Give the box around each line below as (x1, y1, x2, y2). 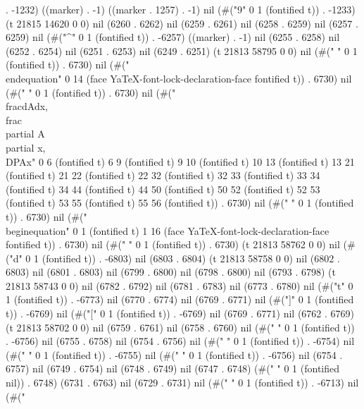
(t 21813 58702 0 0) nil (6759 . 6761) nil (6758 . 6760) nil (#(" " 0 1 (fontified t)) (6, 319, 355, 334)
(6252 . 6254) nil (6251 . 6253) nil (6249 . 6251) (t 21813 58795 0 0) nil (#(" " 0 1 (6, 43, 358, 58)
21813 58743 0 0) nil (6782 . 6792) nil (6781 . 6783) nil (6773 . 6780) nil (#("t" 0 (6, 278, 353, 293)
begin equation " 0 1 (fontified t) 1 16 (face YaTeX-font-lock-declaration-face (6, 223, 330, 238)
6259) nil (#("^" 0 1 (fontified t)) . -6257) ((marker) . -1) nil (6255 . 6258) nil (6, 30, 340, 44)
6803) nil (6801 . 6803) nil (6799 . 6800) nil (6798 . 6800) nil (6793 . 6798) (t (6, 264, 336, 279)
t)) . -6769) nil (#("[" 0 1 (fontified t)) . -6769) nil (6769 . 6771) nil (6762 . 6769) (6, 306, 355, 321)
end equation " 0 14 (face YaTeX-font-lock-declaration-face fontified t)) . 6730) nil (6, 71, 352, 85)
